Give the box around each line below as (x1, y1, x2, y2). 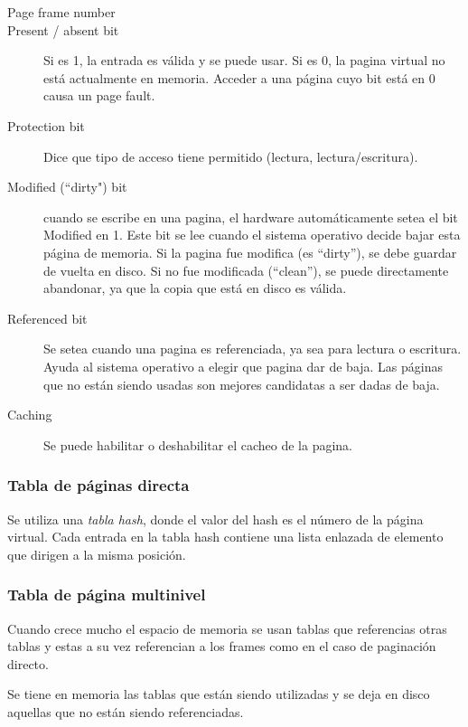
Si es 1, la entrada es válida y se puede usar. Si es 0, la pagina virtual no (43, 51, 445, 70)
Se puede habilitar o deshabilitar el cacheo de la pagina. (43, 435, 353, 454)
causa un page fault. (43, 86, 155, 105)
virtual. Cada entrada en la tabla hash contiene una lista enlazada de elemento (7, 527, 444, 546)
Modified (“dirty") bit (7, 177, 127, 196)
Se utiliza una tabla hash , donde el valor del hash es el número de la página (7, 509, 424, 528)
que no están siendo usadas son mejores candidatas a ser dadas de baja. (43, 374, 440, 393)
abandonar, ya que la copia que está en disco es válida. (43, 279, 347, 297)
